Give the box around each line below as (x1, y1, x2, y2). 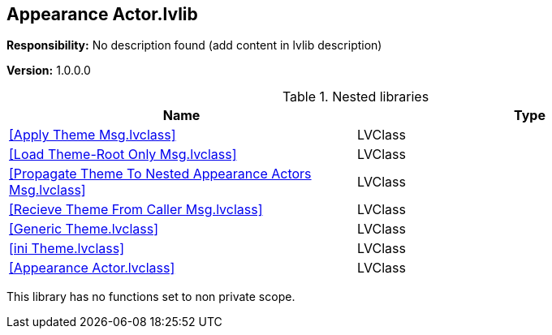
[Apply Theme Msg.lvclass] (9, 127, 176, 144)
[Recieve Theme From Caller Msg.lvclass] (9, 201, 263, 218)
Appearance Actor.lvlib (6, 4, 198, 24)
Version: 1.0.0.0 (6, 63, 91, 78)
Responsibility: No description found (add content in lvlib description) (6, 38, 382, 53)
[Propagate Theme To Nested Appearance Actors (9, 165, 312, 183)
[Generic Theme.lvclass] (9, 221, 159, 238)
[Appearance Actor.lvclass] (9, 260, 175, 277)
